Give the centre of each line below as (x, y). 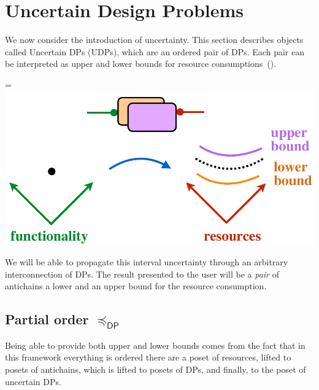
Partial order (47, 319)
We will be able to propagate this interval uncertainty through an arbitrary (147, 262)
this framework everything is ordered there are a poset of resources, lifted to (148, 357)
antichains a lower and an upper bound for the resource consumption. (136, 286)
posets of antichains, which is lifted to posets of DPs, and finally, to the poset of (156, 369)
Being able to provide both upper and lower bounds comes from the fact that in (155, 345)
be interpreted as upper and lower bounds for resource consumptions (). (141, 64)
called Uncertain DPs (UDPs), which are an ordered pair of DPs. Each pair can (155, 51)
